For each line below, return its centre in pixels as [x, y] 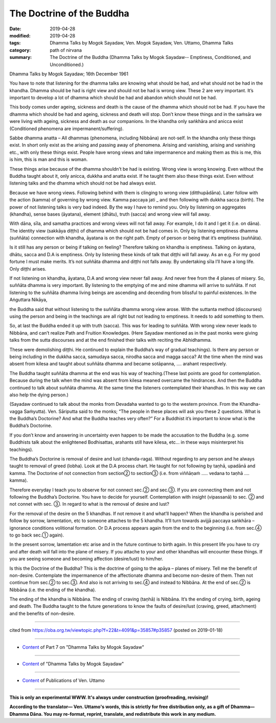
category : [20, 50]
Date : [15, 29]
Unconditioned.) [67, 65]
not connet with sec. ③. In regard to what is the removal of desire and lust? [89, 504]
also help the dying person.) [39, 395]
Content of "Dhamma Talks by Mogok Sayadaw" [73, 664]
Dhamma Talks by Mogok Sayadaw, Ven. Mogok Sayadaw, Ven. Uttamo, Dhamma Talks [142, 43]
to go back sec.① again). [37, 535]
